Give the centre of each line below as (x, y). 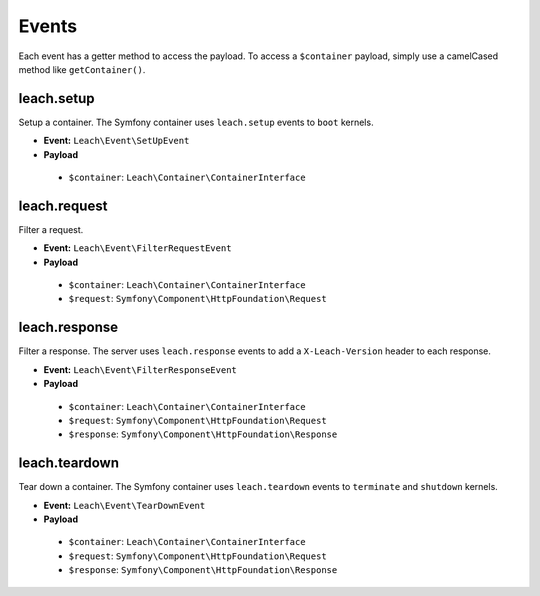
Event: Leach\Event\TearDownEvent (124, 505)
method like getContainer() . (82, 69)
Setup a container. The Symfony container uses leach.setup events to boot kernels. (196, 122)
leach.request (63, 205)
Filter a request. (51, 229)
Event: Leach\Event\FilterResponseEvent (140, 369)
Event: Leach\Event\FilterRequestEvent (137, 248)
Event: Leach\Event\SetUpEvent (116, 141)
